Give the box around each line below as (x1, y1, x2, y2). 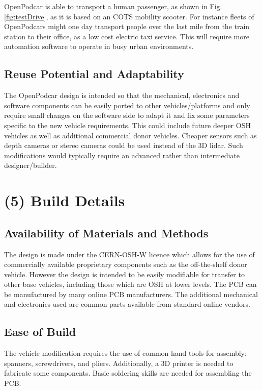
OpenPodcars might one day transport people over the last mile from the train (4, 21, 250, 32)
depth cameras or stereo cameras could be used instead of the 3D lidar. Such (4, 140, 243, 151)
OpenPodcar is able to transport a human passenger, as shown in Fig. (4, 1, 222, 11)
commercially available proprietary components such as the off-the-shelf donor (4, 259, 247, 270)
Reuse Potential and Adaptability (4, 66, 184, 82)
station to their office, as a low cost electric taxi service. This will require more (4, 31, 249, 41)
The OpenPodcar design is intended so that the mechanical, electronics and (4, 90, 240, 101)
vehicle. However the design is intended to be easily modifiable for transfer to (4, 269, 245, 279)
